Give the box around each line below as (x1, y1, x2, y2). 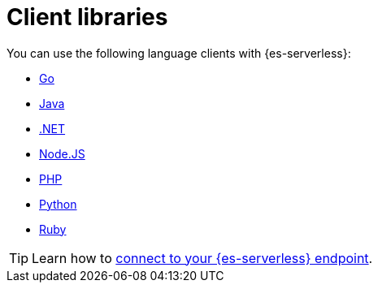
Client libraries (7, 3, 168, 31)
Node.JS (39, 146, 85, 161)
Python (39, 196, 77, 211)
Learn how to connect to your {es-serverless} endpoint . (32, 249, 373, 266)
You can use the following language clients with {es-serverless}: (7, 45, 351, 60)
